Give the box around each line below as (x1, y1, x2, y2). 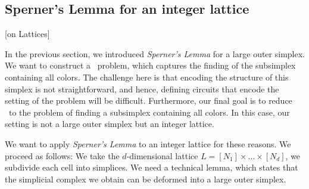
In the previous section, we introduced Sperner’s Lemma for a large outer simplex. (5, 47, 305, 60)
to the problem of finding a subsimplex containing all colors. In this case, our (8, 106, 290, 118)
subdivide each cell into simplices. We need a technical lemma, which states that (5, 161, 298, 173)
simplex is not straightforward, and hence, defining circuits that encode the (5, 82, 279, 95)
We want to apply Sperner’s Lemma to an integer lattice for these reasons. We (5, 137, 291, 150)
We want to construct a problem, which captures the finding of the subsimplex (5, 59, 296, 72)
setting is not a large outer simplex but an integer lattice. (5, 117, 214, 130)
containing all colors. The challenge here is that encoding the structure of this (5, 70, 289, 83)
